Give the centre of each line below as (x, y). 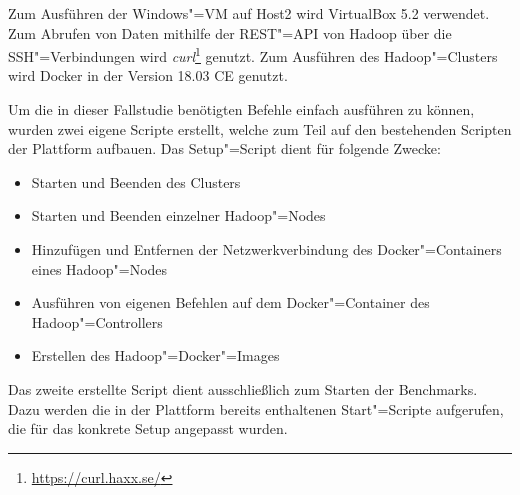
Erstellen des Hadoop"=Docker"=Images (155, 355)
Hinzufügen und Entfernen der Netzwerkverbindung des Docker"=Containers (266, 249)
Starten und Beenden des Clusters (136, 181)
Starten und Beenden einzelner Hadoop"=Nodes (178, 215)
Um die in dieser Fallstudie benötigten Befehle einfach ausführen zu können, (241, 109)
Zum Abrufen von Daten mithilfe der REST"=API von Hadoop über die (230, 32)
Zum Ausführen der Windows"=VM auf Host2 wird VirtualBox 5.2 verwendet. (249, 13)
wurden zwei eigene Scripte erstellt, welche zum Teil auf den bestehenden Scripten (260, 128)
